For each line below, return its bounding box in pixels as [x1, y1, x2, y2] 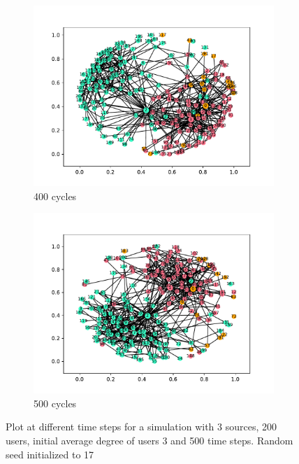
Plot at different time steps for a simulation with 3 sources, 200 [6, 419, 277, 434]
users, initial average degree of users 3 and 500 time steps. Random [6, 433, 293, 447]
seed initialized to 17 [6, 447, 94, 461]
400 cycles [34, 188, 77, 203]
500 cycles [34, 395, 77, 410]
